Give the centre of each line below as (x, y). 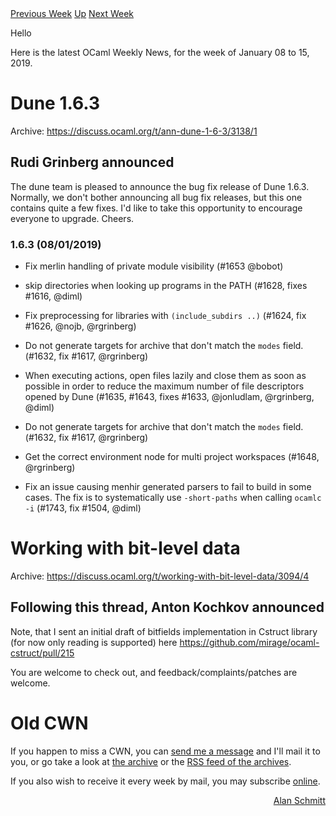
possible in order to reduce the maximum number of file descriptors (164, 386)
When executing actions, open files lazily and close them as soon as (165, 376)
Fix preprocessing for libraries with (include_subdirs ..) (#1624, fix (165, 316)
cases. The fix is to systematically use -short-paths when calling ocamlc (173, 498)
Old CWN (49, 723)
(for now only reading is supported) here (94, 642)
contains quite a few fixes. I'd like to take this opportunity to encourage (156, 208)
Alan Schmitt (299, 800)
